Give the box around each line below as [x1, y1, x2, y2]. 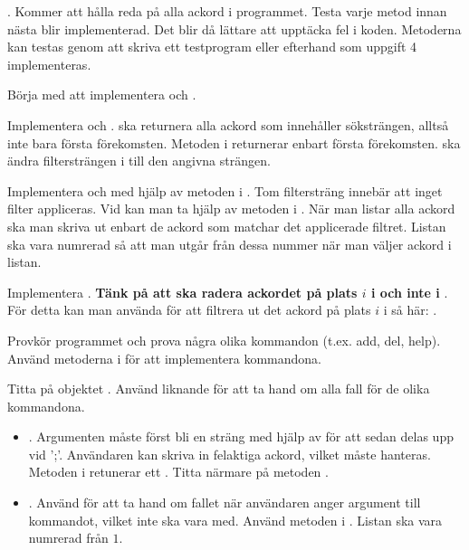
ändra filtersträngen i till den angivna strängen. [7, 151, 271, 170]
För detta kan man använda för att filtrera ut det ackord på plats [7, 300, 371, 319]
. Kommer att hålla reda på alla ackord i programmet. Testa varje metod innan [7, 2, 447, 20]
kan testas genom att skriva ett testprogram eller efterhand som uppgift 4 [7, 37, 417, 56]
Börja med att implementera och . [7, 85, 196, 104]
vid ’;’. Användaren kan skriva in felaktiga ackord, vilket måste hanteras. [28, 444, 431, 463]
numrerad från [28, 528, 109, 547]
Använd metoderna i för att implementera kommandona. [7, 348, 322, 367]
